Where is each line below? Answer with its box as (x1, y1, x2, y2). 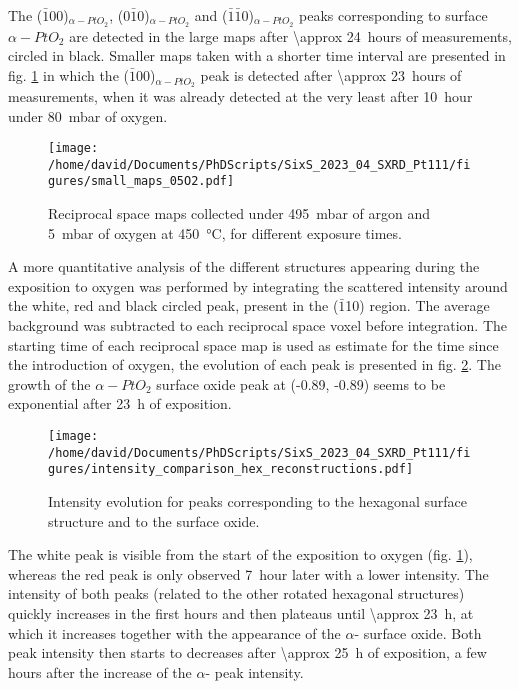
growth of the (8, 373, 91, 394)
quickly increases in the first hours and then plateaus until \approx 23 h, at (8, 602, 474, 623)
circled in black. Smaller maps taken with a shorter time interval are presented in (8, 45, 506, 66)
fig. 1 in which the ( (8, 65, 129, 86)
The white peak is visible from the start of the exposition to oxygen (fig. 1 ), (8, 544, 473, 565)
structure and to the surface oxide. (48, 510, 260, 531)
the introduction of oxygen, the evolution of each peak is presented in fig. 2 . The (8, 354, 501, 375)
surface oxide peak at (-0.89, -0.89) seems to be (156, 373, 446, 394)
